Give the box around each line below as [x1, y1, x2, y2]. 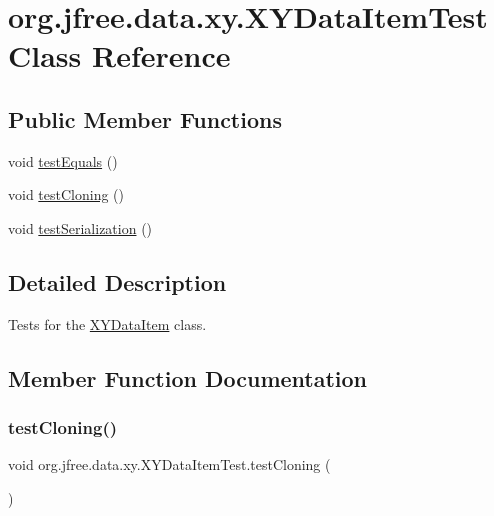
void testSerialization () [8, 217, 153, 238]
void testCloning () [8, 184, 124, 205]
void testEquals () [8, 150, 118, 171]
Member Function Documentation [8, 362, 368, 393]
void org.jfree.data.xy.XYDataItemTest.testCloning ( [8, 454, 331, 475]
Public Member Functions [8, 103, 282, 134]
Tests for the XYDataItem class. [8, 313, 207, 334]
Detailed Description [8, 266, 227, 297]
